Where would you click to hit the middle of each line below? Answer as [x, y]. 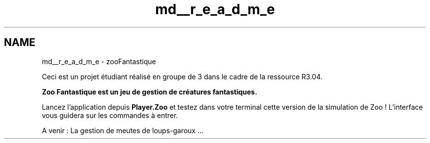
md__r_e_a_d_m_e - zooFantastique [99, 61]
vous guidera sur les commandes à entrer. [110, 115]
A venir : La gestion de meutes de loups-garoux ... [123, 130]
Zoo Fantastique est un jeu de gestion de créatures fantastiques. [149, 92]
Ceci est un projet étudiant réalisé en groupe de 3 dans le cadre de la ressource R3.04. [182, 76]
